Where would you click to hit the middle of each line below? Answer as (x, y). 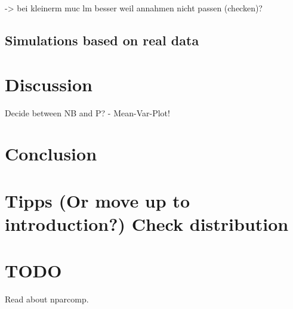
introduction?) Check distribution (147, 223)
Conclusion (51, 154)
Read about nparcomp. (47, 299)
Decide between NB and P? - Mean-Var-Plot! (87, 112)
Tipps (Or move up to (97, 200)
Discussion (49, 84)
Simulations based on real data (102, 40)
